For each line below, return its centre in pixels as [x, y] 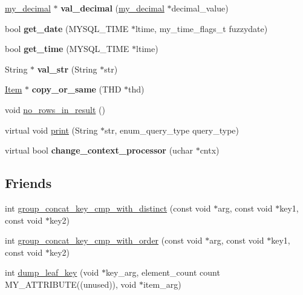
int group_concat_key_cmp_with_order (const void [104, 240]
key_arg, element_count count [163, 272]
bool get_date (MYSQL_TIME [67, 28]
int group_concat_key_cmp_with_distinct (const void [108, 208]
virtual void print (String [51, 130]
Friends [28, 183]
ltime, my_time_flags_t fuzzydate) [201, 28]
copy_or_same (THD [77, 89]
